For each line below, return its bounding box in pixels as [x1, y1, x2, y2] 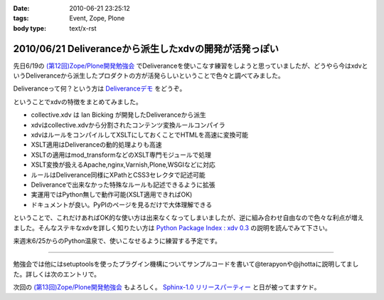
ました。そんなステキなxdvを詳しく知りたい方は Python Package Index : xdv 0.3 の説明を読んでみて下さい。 [13, 223, 332, 232]
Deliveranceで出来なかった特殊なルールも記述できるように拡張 [31, 180, 216, 189]
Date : [13, 4, 30, 12]
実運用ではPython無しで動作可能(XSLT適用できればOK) [31, 190, 193, 199]
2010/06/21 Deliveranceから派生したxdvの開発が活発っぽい [13, 43, 279, 55]
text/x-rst [69, 24, 97, 32]
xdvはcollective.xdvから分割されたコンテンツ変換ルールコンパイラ [31, 120, 225, 129]
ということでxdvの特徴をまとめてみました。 [13, 97, 142, 106]
